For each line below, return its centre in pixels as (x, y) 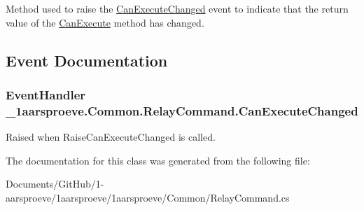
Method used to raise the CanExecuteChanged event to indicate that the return (177, 8)
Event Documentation (87, 60)
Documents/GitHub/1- (55, 184)
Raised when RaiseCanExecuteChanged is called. (111, 137)
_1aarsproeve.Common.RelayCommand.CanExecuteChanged (182, 110)
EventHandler (46, 94)
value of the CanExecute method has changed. (105, 22)
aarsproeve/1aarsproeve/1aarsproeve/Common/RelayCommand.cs (148, 197)
